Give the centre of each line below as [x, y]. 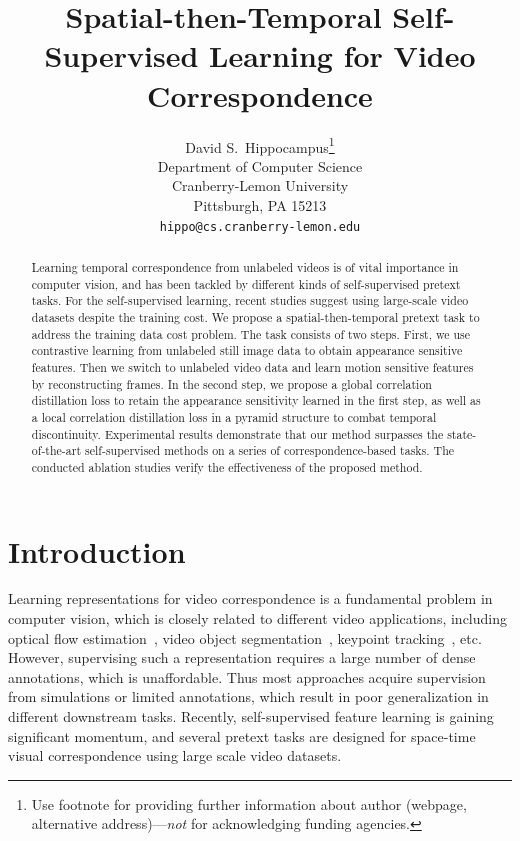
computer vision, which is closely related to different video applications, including [257, 618]
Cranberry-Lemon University [260, 185]
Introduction [97, 550]
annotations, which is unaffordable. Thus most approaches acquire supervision [247, 676]
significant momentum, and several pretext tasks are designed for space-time [242, 735]
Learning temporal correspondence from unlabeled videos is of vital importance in [245, 266]
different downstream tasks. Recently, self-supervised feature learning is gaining [251, 716]
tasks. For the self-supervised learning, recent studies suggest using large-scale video [250, 300]
